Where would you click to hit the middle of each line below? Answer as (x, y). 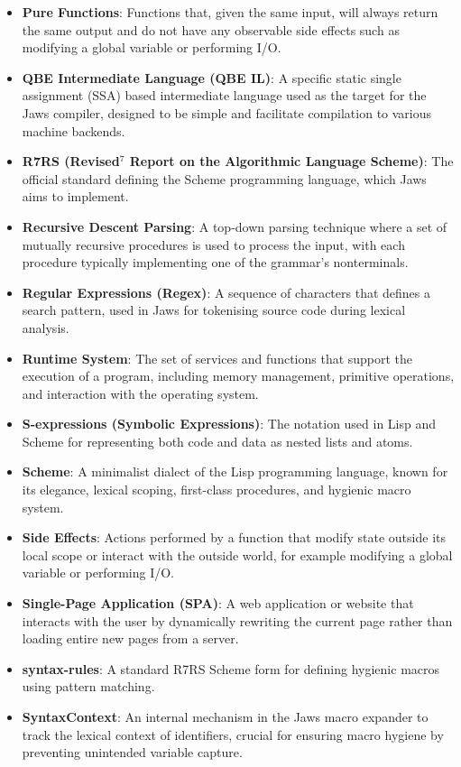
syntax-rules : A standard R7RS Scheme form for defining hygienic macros (231, 668)
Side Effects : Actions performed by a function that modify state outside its (234, 537)
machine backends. (74, 130)
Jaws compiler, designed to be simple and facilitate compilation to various (227, 112)
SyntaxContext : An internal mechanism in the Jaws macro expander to (225, 716)
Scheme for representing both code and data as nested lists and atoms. (217, 441)
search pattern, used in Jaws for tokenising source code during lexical (214, 310)
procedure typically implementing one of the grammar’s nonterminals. (215, 262)
